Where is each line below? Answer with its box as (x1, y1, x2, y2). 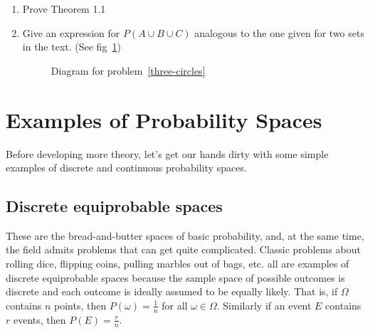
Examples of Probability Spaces (6, 105, 322, 134)
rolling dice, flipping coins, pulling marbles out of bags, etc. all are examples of (6, 256, 349, 271)
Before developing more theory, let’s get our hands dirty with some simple (6, 146, 329, 161)
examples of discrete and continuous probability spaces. (6, 160, 247, 175)
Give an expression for (22, 25, 120, 40)
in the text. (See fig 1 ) (22, 39, 121, 54)
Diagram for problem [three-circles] (51, 63, 206, 78)
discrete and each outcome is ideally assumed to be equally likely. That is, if (6, 284, 338, 299)
